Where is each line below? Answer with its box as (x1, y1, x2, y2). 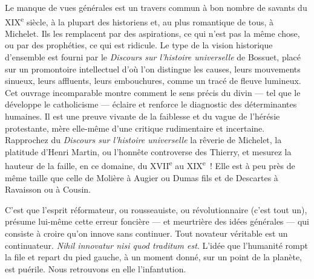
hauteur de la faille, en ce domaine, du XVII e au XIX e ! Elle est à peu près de (5, 158, 295, 172)
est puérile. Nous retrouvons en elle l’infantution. (5, 262, 186, 275)
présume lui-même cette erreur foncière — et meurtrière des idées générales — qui (5, 215, 310, 228)
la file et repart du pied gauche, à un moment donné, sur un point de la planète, (5, 251, 302, 263)
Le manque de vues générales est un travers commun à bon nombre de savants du (5, 1, 307, 13)
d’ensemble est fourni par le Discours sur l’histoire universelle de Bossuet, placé (5, 51, 301, 63)
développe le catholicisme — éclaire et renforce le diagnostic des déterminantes (5, 98, 297, 111)
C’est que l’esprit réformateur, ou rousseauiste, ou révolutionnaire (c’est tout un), (5, 203, 307, 216)
